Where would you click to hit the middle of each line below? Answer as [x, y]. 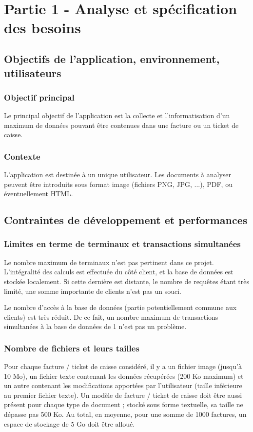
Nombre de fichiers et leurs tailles [72, 348]
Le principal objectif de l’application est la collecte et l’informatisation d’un [117, 115]
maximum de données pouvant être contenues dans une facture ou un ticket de [121, 125]
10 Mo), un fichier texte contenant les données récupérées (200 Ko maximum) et [124, 376]
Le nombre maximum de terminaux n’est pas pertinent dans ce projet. [109, 262]
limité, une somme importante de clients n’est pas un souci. [93, 291]
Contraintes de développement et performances [126, 220]
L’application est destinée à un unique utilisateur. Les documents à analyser [118, 174]
